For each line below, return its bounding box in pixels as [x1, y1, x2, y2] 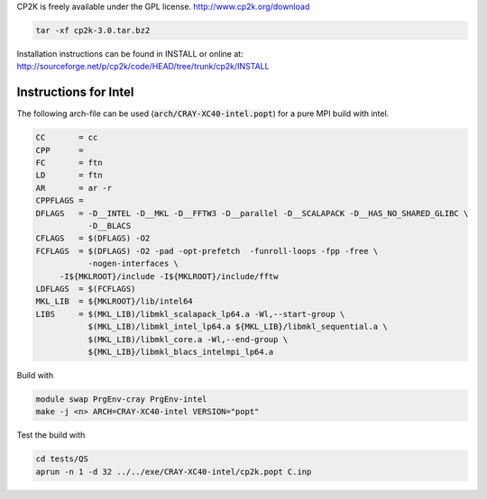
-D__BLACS [87, 221, 132, 231]
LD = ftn [35, 170, 103, 180]
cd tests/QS [35, 454, 89, 464]
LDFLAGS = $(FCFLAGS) [35, 284, 136, 294]
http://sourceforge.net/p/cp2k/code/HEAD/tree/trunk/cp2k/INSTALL [16, 61, 270, 72]
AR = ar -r [35, 183, 113, 193]
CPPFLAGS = [35, 195, 84, 206]
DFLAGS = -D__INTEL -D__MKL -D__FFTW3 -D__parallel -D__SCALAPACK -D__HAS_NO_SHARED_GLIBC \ [35, 208, 469, 218]
